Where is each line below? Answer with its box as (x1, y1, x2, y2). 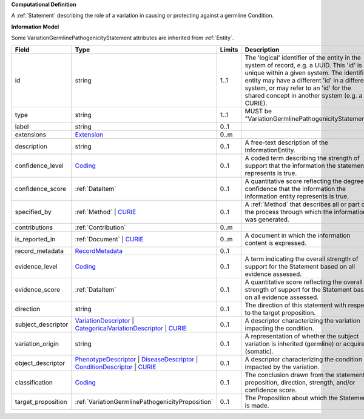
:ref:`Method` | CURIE (75, 207, 136, 216)
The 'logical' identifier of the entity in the (244, 53, 361, 62)
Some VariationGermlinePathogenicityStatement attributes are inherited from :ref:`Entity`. (11, 34, 234, 42)
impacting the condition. (244, 324, 315, 332)
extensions (15, 130, 47, 139)
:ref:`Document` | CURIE (75, 235, 144, 243)
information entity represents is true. (244, 192, 349, 200)
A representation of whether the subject (244, 332, 359, 340)
